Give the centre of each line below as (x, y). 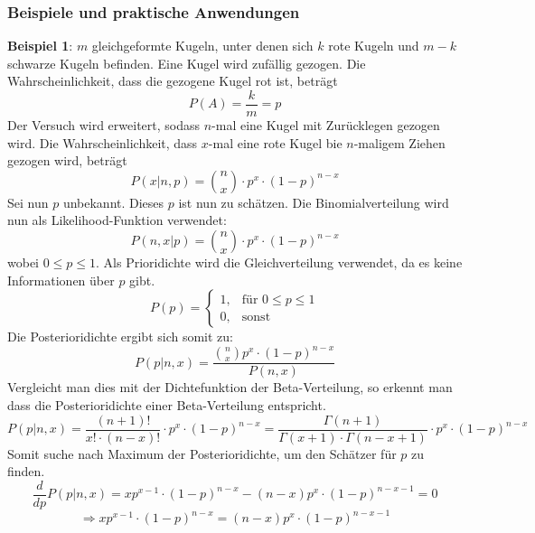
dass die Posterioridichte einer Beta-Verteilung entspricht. (167, 404)
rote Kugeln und (374, 46)
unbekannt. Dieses (113, 202)
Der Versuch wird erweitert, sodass (104, 125)
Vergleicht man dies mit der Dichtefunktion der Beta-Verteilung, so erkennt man (230, 387)
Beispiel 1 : (40, 46)
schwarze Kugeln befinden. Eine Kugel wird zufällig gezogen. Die (187, 63)
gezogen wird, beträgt (67, 160)
